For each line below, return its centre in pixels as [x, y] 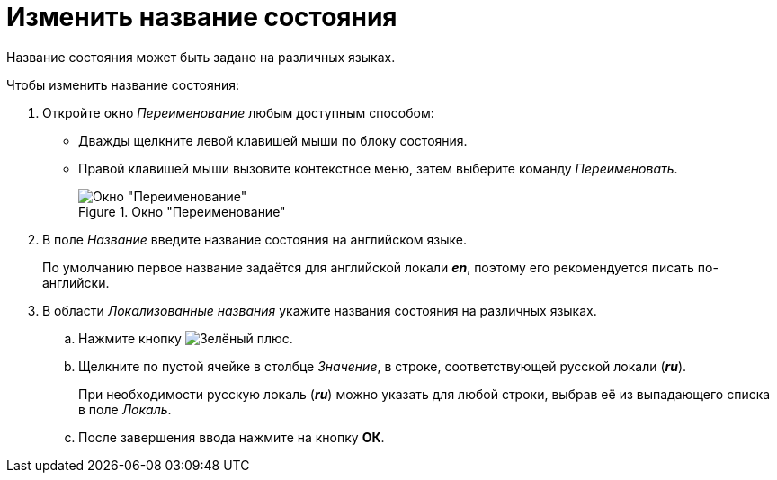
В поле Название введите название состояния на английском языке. [255, 239]
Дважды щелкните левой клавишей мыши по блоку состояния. [273, 140]
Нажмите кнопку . [186, 338]
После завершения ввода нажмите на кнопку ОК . [232, 437]
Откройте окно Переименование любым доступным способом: [238, 112]
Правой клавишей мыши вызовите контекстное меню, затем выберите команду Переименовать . [378, 168]
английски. [76, 282]
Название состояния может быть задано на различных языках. [201, 57]
